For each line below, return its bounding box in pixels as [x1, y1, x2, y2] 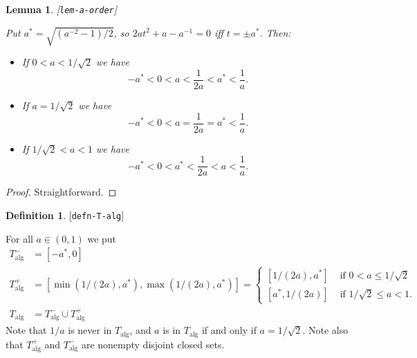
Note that [6, 323, 47, 337]
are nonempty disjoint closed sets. [81, 337, 225, 351]
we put [87, 231, 117, 245]
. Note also [302, 323, 349, 337]
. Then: [259, 25, 291, 39]
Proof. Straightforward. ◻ [6, 185, 117, 199]
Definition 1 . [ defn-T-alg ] [6, 207, 124, 222]
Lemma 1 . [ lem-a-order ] [6, 2, 118, 16]
